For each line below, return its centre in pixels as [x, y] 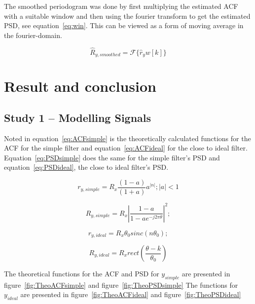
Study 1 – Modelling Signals [78, 117]
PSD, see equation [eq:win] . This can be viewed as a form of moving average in [124, 25]
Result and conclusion [80, 86]
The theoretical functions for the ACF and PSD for [82, 274]
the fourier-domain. [33, 35]
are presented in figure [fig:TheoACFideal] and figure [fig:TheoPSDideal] [131, 294]
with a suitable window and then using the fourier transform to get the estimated [127, 16]
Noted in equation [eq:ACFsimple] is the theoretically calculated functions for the [127, 138]
